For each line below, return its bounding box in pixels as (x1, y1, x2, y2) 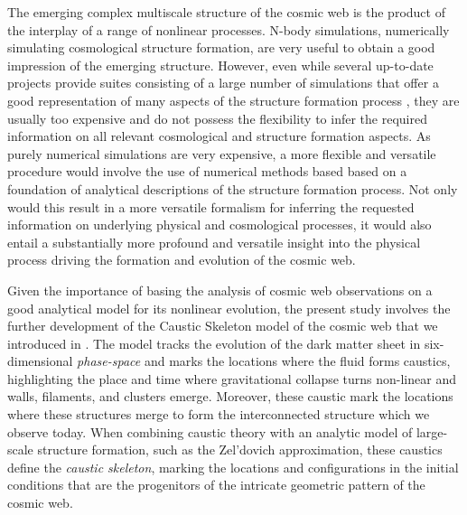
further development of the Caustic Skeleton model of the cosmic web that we (7, 316, 438, 335)
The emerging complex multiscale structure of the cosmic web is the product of (7, 3, 445, 21)
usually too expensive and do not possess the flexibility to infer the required (7, 108, 427, 127)
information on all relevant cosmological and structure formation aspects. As (7, 126, 431, 145)
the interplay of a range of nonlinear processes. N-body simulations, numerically (7, 20, 450, 39)
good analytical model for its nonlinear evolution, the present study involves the (7, 298, 451, 317)
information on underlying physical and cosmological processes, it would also (7, 215, 432, 234)
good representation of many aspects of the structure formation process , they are (7, 90, 460, 109)
